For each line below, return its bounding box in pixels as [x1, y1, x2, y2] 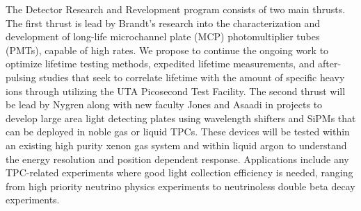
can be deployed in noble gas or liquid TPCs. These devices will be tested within [6, 124, 350, 139]
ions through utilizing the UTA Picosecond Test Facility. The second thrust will [6, 83, 346, 98]
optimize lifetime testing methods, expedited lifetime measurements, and [6, 56, 315, 71]
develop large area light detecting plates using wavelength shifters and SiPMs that [6, 110, 356, 125]
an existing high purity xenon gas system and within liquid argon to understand [6, 137, 347, 152]
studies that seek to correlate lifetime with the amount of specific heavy [39, 69, 345, 84]
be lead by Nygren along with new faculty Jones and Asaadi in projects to [6, 97, 323, 112]
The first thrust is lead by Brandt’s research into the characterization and [6, 15, 320, 30]
